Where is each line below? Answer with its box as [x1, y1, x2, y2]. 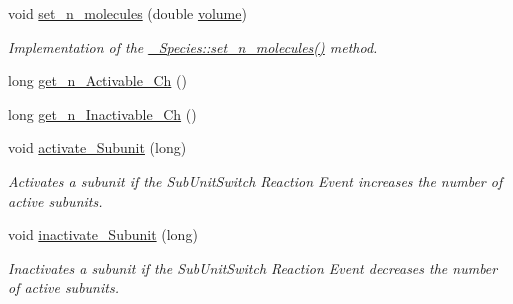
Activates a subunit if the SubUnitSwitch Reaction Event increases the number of [8, 170, 503, 191]
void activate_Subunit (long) [8, 137, 187, 158]
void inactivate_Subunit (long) [8, 224, 198, 245]
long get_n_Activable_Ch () [8, 70, 187, 91]
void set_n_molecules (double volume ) [8, 3, 247, 23]
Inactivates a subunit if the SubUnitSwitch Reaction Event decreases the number [8, 257, 498, 278]
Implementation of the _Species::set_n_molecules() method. [8, 36, 378, 57]
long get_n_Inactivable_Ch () [8, 103, 197, 124]
